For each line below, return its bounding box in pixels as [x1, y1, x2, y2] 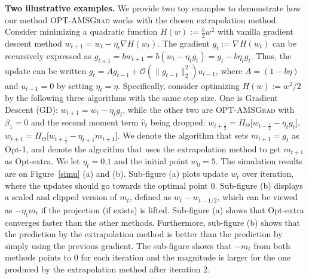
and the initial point [114, 155, 188, 167]
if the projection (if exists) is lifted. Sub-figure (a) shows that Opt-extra [41, 203, 304, 216]
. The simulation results [215, 155, 302, 167]
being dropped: [150, 115, 206, 128]
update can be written [5, 64, 87, 76]
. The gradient [157, 37, 210, 50]
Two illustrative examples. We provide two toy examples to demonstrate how [5, 2, 301, 14]
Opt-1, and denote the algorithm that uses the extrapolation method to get [5, 143, 281, 155]
